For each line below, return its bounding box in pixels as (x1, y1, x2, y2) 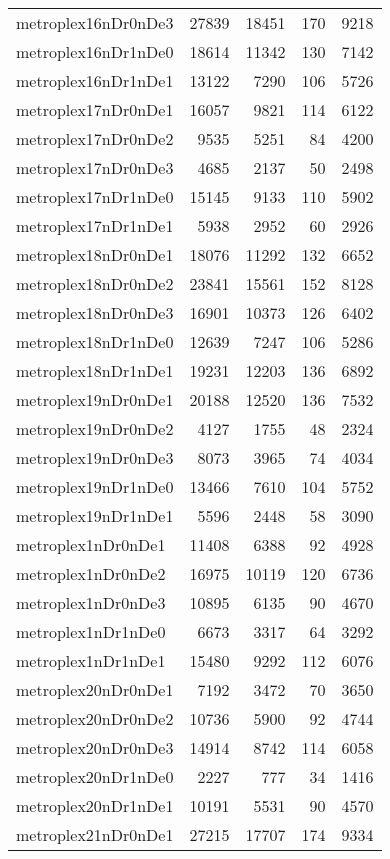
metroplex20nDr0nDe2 (16, 707, 174, 730)
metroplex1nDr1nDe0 (16, 620, 166, 643)
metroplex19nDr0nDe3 (16, 446, 174, 469)
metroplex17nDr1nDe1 (16, 214, 174, 237)
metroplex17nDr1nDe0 (16, 185, 174, 208)
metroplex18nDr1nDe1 (16, 359, 174, 382)
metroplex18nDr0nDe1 (16, 243, 174, 266)
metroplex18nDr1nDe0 (16, 330, 174, 353)
